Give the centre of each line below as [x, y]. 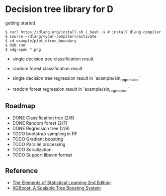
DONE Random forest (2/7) [40, 123]
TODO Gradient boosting [38, 139]
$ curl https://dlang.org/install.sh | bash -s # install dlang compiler [83, 32]
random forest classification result [47, 68]
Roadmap [20, 106]
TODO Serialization [32, 150]
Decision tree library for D [59, 9]
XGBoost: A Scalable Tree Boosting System [56, 188]
